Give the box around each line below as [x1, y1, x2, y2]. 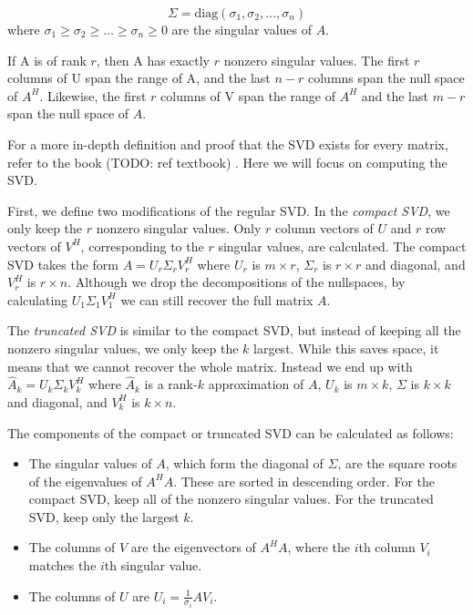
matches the [28, 556, 97, 575]
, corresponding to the [80, 236, 204, 255]
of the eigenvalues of [28, 471, 142, 490]
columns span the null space [308, 68, 465, 87]
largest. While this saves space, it [253, 338, 439, 357]
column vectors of [275, 219, 374, 238]
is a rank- [144, 374, 198, 394]
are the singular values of [171, 20, 312, 38]
